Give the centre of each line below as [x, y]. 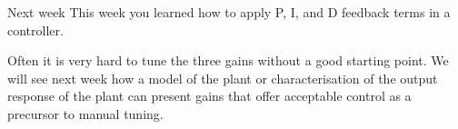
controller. [35, 30]
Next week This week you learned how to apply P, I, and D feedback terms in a [229, 12]
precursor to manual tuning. [85, 113]
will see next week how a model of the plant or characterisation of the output [223, 78]
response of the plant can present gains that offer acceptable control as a [209, 96]
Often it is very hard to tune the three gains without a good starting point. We [228, 60]
